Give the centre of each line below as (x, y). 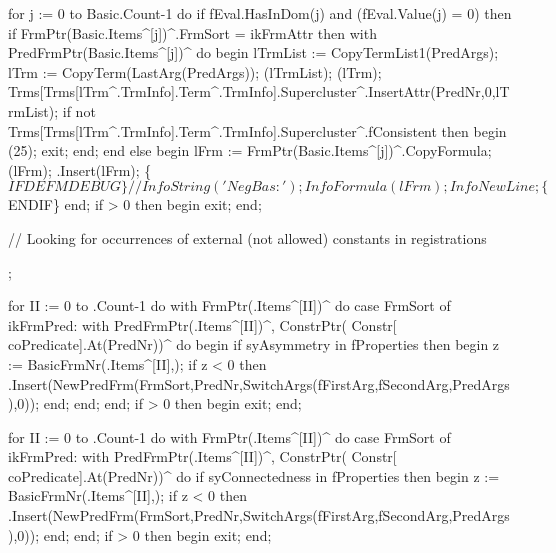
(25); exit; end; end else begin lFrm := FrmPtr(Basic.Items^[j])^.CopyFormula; (250, 150)
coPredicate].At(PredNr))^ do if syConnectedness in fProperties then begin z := (254, 475)
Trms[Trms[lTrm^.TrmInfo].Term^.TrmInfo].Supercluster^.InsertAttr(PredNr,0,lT (259, 91)
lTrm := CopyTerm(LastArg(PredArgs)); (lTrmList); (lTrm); (195, 71)
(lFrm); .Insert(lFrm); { (80, 169)
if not (79, 110)
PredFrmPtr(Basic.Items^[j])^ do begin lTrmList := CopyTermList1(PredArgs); (253, 52)
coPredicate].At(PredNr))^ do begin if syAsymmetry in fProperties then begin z (254, 344)
